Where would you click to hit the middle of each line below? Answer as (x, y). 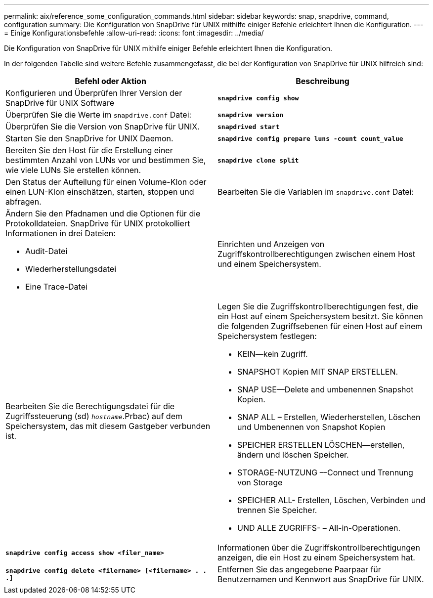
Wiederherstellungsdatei (71, 269)
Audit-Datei (46, 251)
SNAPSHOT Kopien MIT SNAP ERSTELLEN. (318, 372)
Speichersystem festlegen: (267, 336)
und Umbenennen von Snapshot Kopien (311, 427)
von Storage (260, 482)
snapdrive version (251, 115)
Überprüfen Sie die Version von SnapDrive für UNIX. (103, 127)
